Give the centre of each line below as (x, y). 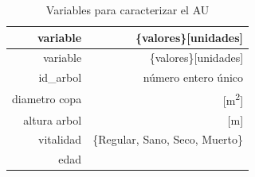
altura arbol (53, 119)
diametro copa (47, 98)
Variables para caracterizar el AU (127, 10)
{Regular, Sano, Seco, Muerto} (168, 139)
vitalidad (60, 139)
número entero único (193, 77)
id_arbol (60, 77)
